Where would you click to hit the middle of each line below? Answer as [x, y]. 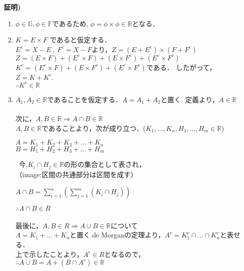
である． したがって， [181, 67]
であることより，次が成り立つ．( [94, 128]
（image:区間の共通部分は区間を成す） [76, 174]
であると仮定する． [80, 40]
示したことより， [56, 254]
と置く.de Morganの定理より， [117, 235]
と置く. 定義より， [190, 99]
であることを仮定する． [85, 99]
